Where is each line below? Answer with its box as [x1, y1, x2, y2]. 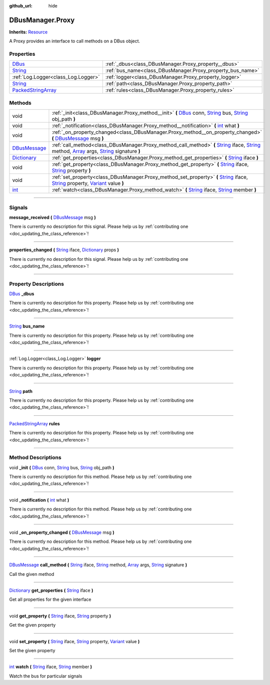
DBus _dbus [9, 291, 34, 297]
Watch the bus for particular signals [9, 673, 83, 679]
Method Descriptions [9, 454, 62, 461]
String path [9, 388, 33, 394]
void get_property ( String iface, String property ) [9, 613, 111, 619]
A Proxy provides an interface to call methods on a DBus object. [9, 38, 140, 44]
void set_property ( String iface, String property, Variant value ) [9, 638, 140, 644]
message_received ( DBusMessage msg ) [9, 214, 96, 220]
